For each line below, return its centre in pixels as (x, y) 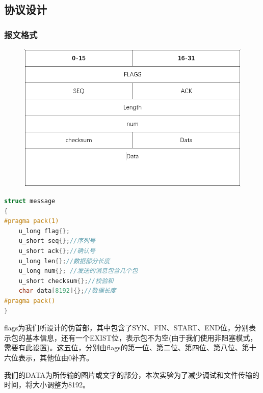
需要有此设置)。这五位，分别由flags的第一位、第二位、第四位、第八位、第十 (130, 347)
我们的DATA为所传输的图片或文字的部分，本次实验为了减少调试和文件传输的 (132, 374)
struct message (30, 201)
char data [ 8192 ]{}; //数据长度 (67, 291)
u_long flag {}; (44, 231)
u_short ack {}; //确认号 (57, 251)
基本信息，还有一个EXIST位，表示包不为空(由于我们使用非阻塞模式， (141, 337)
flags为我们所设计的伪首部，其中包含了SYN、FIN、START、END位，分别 (126, 328)
